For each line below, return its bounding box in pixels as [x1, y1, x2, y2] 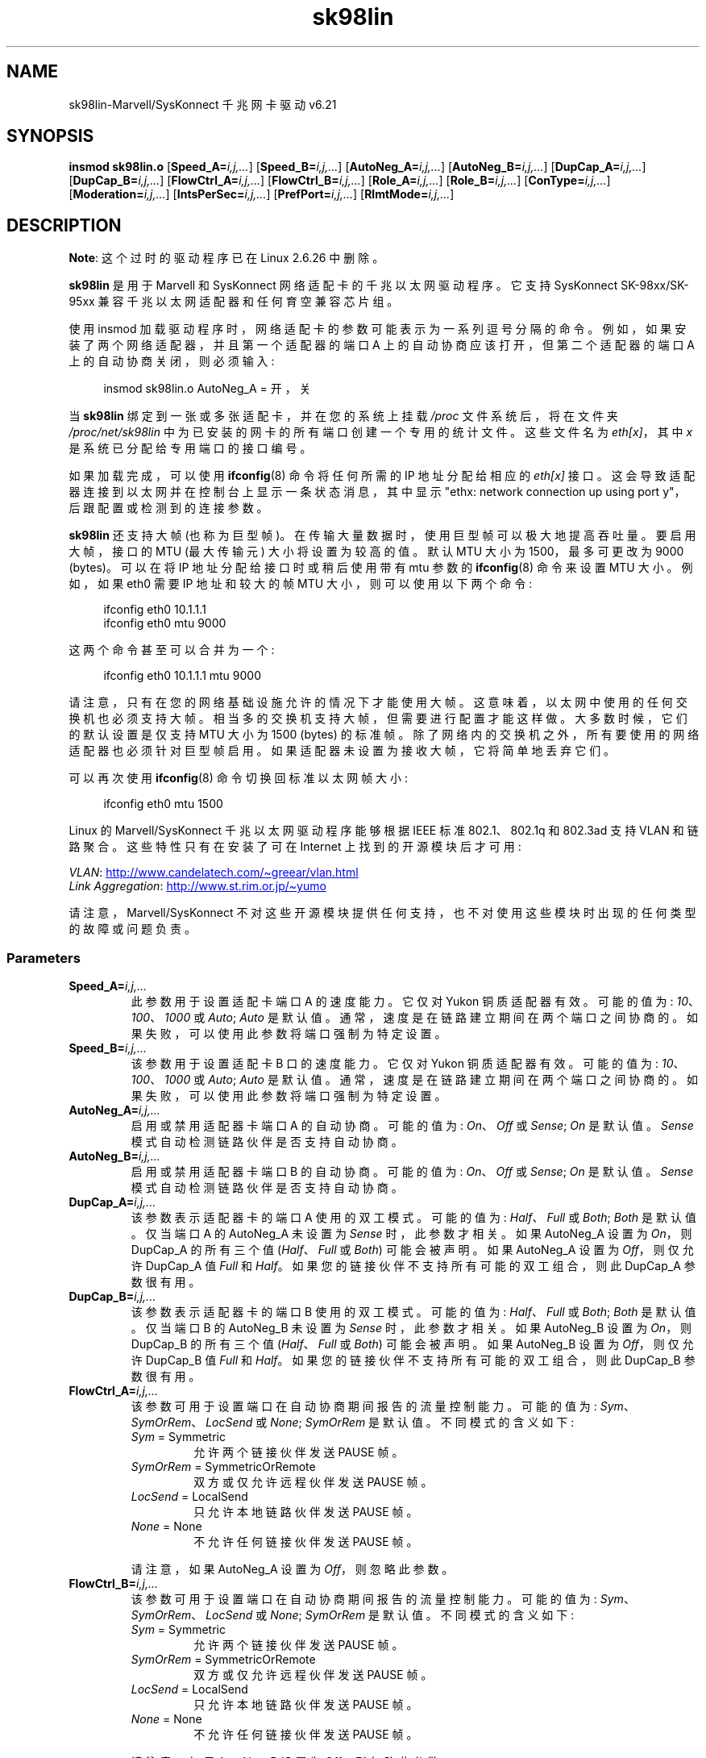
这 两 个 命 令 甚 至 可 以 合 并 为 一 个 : [69, 643, 275, 657]
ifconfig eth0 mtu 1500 [103, 797, 223, 811]
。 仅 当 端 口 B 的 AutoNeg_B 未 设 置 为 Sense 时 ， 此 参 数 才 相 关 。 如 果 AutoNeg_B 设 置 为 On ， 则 [131, 1321, 692, 1335]
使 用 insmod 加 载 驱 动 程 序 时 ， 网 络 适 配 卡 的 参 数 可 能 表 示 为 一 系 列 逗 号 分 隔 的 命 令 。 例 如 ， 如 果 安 [69, 322, 687, 336]
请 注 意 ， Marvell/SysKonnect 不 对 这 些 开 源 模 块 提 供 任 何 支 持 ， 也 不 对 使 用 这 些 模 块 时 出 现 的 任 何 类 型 [69, 906, 696, 920]
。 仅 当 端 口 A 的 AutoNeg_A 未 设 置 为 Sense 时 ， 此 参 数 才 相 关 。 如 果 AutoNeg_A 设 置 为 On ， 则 [131, 1227, 692, 1241]
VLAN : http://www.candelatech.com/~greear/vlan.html [69, 865, 359, 880]
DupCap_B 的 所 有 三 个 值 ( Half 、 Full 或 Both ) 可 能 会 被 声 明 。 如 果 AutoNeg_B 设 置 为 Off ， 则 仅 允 [131, 1337, 694, 1352]
